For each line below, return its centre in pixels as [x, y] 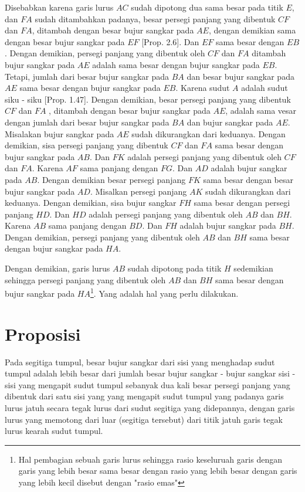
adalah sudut [265, 88]
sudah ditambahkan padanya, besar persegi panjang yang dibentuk [155, 18]
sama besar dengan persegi [242, 203]
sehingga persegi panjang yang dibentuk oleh [85, 279]
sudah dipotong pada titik [174, 268]
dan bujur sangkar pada [230, 122]
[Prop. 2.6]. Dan [170, 41]
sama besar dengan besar [248, 179]
